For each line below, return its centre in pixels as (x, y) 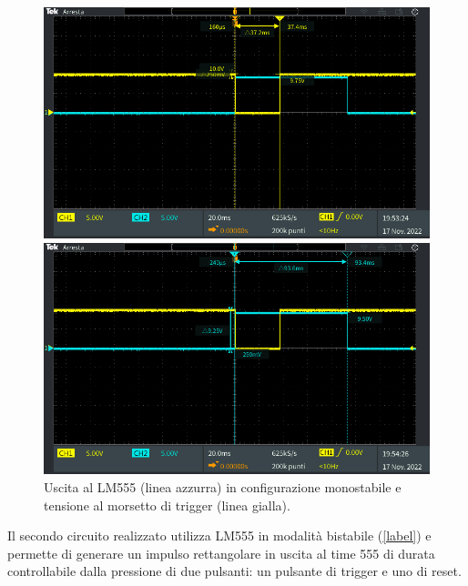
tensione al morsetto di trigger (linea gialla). (167, 505)
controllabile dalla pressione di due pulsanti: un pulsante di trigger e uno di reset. (234, 571)
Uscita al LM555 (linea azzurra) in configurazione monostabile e (223, 486)
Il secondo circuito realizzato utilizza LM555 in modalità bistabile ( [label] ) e (219, 535)
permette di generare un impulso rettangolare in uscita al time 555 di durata (221, 553)
